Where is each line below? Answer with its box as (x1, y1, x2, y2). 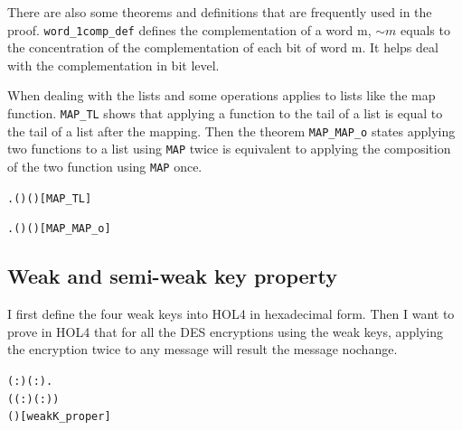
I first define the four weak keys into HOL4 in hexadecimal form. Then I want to (7, 304, 455, 323)
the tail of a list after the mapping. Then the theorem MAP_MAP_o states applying (7, 121, 456, 140)
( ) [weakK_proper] (7, 410, 111, 424)
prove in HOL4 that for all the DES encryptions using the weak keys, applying (7, 322, 444, 341)
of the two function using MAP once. (7, 157, 203, 175)
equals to (401, 20, 450, 39)
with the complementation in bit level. (7, 55, 220, 74)
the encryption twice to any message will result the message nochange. (7, 340, 398, 359)
